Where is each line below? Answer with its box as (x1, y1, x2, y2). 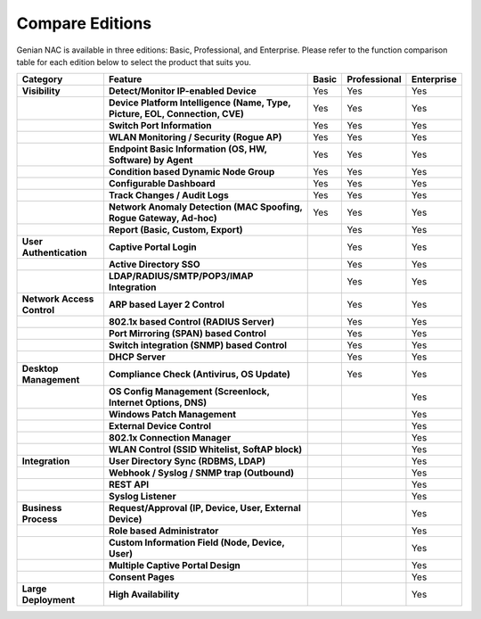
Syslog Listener (108, 491, 177, 503)
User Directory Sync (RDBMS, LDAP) (108, 455, 266, 467)
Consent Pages (108, 571, 175, 583)
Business (21, 502, 62, 515)
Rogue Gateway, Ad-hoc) (108, 212, 217, 225)
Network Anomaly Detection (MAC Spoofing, (108, 201, 303, 213)
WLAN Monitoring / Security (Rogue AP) (108, 131, 282, 144)
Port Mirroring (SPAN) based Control (108, 327, 267, 340)
